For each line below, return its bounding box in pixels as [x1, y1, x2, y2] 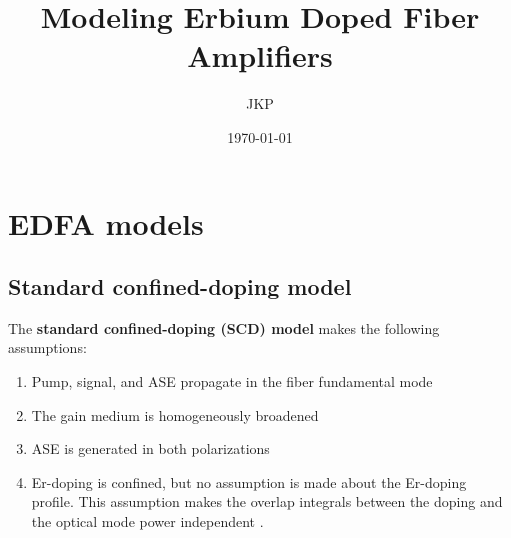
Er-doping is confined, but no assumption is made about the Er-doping [31, 471, 467, 492]
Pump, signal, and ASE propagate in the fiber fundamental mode [31, 371, 433, 392]
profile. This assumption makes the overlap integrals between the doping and [31, 491, 503, 512]
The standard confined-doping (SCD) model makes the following [8, 317, 440, 338]
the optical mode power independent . [31, 511, 264, 532]
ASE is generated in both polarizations [31, 438, 270, 459]
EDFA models [8, 202, 204, 243]
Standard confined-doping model [8, 271, 352, 302]
